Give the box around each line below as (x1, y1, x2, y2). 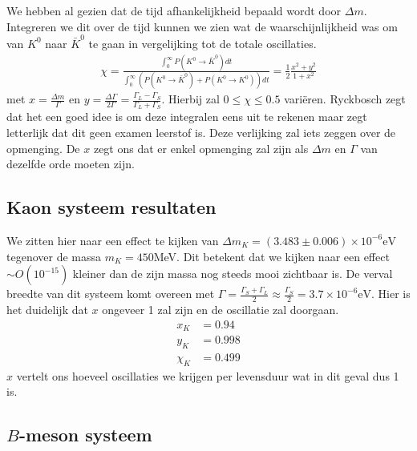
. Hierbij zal (161, 91, 220, 107)
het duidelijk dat (6, 300, 88, 317)
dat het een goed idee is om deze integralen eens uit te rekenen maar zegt (6, 108, 367, 125)
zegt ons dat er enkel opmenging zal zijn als (93, 139, 309, 156)
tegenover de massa (6, 248, 101, 264)
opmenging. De (6, 139, 80, 156)
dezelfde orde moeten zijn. (6, 155, 135, 172)
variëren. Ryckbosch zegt (284, 91, 406, 107)
